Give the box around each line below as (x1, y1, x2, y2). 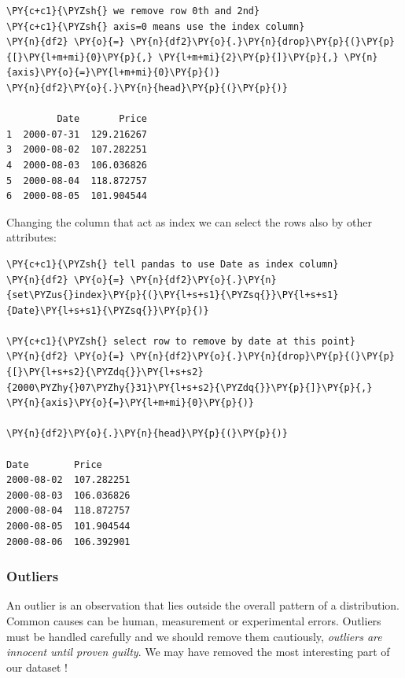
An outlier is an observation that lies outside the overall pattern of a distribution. (6, 597, 399, 614)
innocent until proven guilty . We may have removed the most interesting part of (6, 643, 390, 660)
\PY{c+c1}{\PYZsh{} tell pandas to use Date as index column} (6, 258, 339, 270)
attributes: (6, 229, 57, 245)
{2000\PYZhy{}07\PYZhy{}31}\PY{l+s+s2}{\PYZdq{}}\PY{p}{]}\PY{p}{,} (6, 381, 373, 393)
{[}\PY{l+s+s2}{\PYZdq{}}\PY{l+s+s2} (6, 367, 204, 378)
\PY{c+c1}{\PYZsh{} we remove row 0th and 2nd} (6, 6, 260, 17)
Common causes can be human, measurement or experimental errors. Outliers (6, 613, 381, 628)
